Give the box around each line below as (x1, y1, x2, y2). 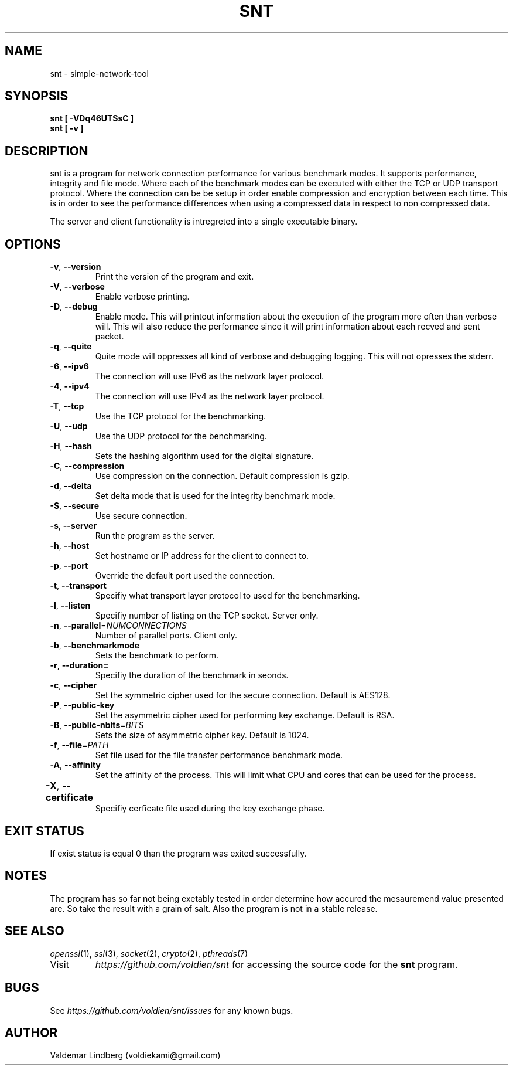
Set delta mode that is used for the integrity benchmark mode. (95, 491, 336, 501)
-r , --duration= (50, 660, 109, 671)
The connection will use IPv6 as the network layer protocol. (95, 371, 324, 382)
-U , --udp (50, 421, 88, 432)
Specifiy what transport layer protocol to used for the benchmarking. (95, 590, 360, 601)
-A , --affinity (50, 760, 101, 770)
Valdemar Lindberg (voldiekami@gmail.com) (50, 1050, 221, 1061)
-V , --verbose (50, 281, 105, 292)
